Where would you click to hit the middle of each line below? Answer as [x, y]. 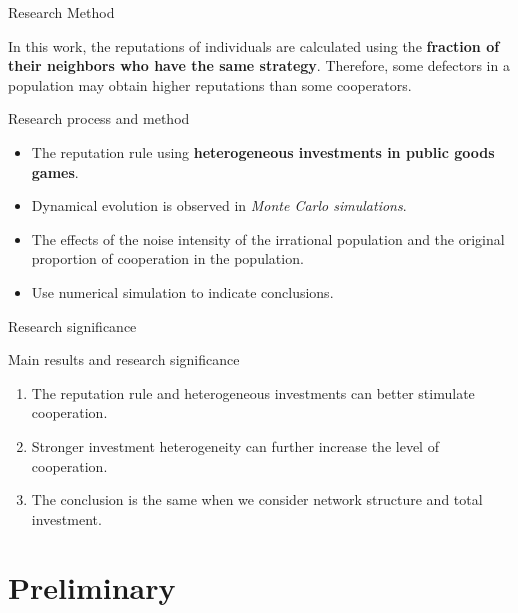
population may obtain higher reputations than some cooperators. [210, 84]
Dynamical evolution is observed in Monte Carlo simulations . [219, 205]
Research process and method [99, 118]
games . [55, 171]
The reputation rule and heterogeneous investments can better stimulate [253, 392]
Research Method [61, 12]
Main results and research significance [124, 359]
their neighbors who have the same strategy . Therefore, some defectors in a [259, 65]
